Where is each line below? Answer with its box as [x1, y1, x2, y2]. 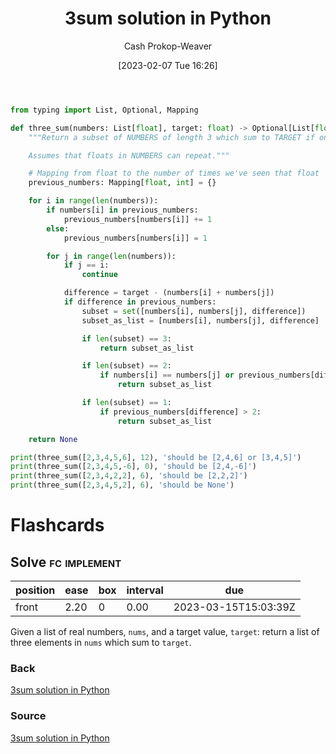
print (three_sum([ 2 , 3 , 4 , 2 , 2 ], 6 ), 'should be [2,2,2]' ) [10, 471, 248, 481]
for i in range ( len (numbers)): [28, 196, 159, 206]
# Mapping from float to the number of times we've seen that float [28, 168, 320, 179]
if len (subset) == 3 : [81, 333, 172, 344]
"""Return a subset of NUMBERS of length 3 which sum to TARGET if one [28, 132, 333, 142]
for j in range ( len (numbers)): [46, 251, 177, 261]
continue [81, 270, 118, 280]
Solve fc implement [10, 553, 122, 571]
